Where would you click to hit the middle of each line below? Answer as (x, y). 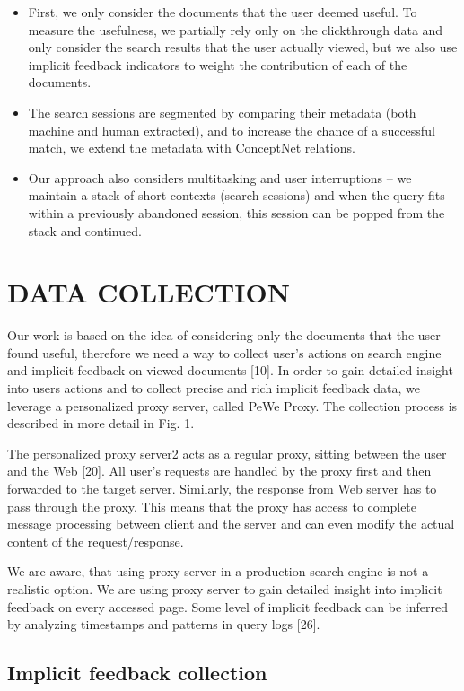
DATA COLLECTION (149, 292)
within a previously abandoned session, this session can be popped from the (236, 212)
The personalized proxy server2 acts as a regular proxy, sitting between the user (227, 453)
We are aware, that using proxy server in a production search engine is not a (218, 571)
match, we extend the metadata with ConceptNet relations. (192, 148)
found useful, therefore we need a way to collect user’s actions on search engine (224, 352)
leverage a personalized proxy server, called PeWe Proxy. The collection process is (232, 405)
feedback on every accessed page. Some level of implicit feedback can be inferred (228, 606)
